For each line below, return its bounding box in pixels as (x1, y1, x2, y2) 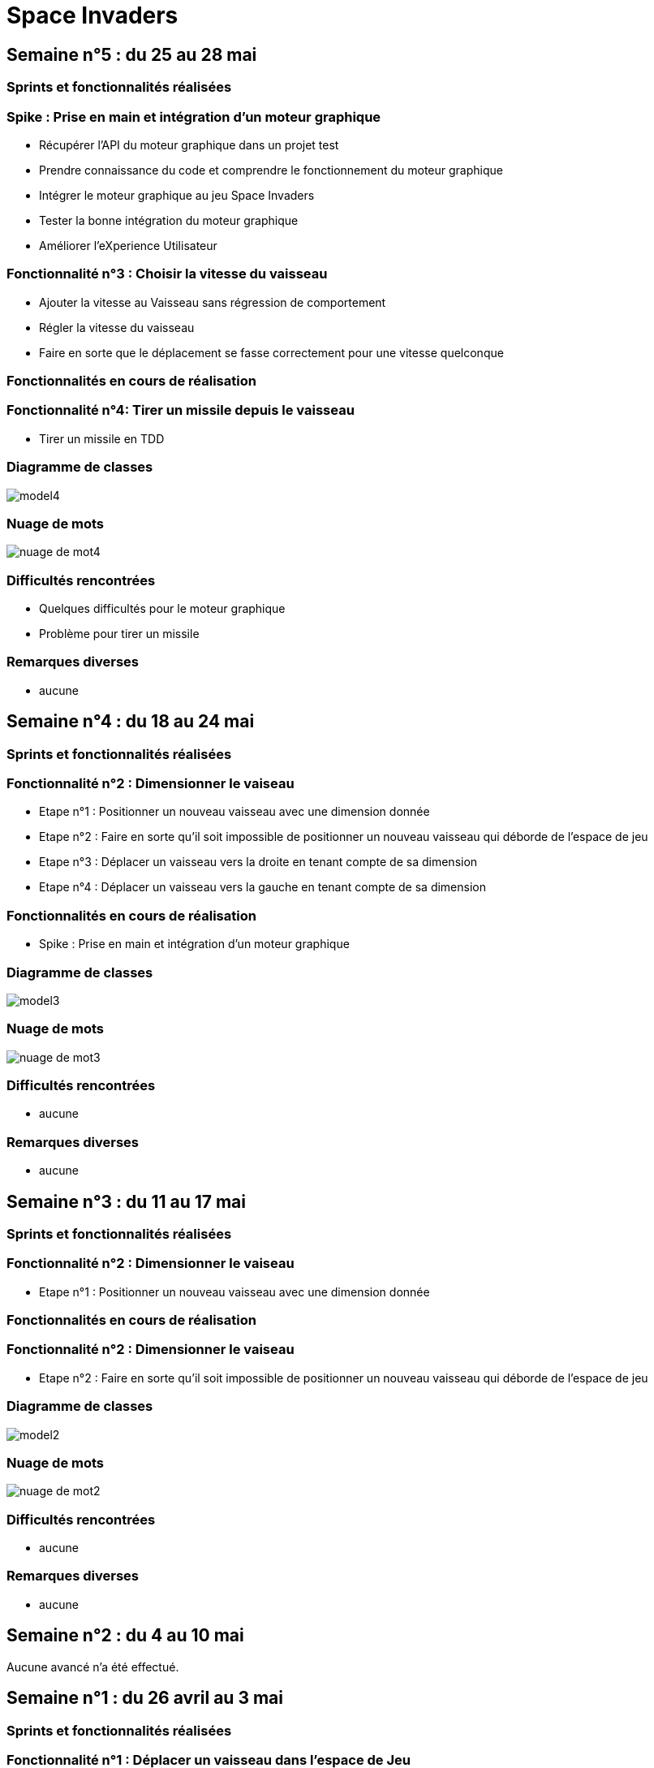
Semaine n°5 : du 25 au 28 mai (6, 44, 257, 65)
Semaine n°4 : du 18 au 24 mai (6, 711, 255, 732)
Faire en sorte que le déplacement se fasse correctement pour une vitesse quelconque (39, 345, 504, 360)
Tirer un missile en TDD (39, 431, 165, 446)
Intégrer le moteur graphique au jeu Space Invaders (39, 188, 315, 202)
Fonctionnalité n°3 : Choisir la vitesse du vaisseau (6, 265, 328, 282)
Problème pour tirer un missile (39, 627, 200, 641)
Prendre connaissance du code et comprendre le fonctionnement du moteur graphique (39, 162, 503, 177)
